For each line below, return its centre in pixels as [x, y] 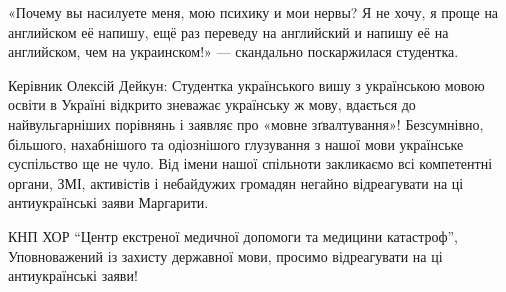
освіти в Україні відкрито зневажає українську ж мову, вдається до [212, 104]
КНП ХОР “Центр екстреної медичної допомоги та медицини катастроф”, [233, 235]
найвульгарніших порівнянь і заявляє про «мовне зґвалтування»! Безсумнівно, [246, 123]
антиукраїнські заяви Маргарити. [108, 202]
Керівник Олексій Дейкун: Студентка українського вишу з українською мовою [246, 84]
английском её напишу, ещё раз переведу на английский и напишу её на [228, 31]
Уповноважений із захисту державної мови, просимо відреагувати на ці [225, 255]
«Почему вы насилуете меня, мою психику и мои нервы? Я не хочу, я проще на [253, 12]
